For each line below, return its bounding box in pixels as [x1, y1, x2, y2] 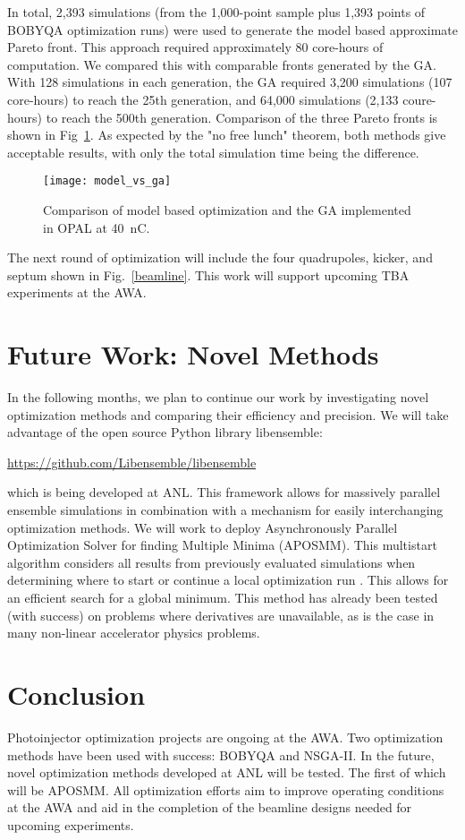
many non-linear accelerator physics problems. [7, 623, 260, 642]
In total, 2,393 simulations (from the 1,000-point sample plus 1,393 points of [7, 3, 426, 21]
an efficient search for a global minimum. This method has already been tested [7, 588, 438, 607]
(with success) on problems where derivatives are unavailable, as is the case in [7, 605, 435, 624]
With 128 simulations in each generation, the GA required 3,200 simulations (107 [7, 73, 452, 91]
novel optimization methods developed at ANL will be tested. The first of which [7, 763, 446, 782]
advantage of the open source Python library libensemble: [7, 423, 323, 441]
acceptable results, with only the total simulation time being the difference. [7, 142, 419, 161]
